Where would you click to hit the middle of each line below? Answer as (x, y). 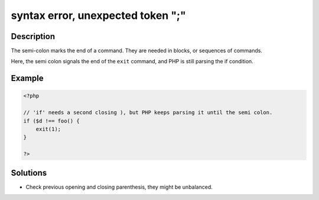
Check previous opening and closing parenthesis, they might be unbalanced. (119, 187)
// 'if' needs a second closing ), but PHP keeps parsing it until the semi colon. (148, 113)
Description (33, 36)
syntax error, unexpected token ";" (98, 15)
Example (27, 78)
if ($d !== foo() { (51, 121)
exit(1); (48, 129)
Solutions (29, 172)
